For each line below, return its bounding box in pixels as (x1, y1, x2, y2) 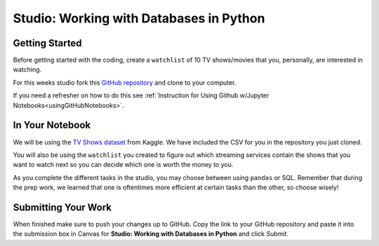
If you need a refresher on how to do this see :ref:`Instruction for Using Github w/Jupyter (13, 91, 270, 100)
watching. (13, 65, 42, 74)
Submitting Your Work (13, 201, 112, 213)
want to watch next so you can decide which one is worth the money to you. (13, 160, 234, 169)
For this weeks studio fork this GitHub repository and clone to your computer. (13, 78, 237, 87)
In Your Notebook (13, 119, 91, 131)
